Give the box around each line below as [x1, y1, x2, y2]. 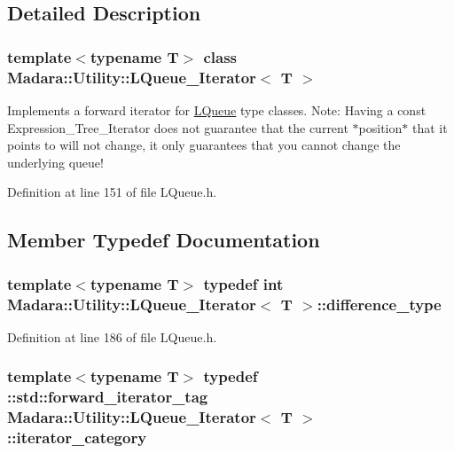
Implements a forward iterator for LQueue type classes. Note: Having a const [7, 100, 427, 119]
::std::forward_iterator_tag [7, 386, 208, 408]
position [358, 118, 403, 137]
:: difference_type [317, 293, 442, 315]
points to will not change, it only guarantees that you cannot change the [7, 136, 401, 154]
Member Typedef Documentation [7, 226, 320, 254]
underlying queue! [7, 152, 104, 171]
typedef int [203, 272, 284, 294]
